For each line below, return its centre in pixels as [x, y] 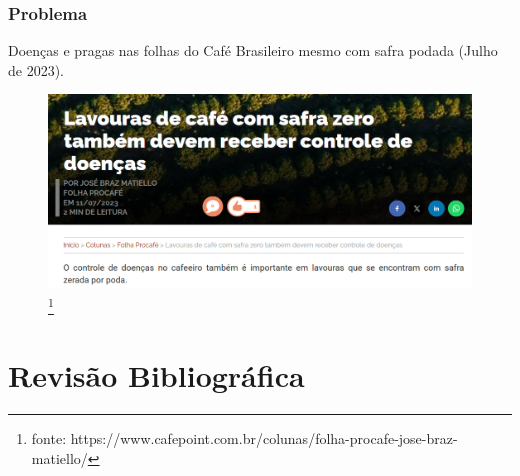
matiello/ [59, 457]
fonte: [49, 438]
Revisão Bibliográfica [156, 375]
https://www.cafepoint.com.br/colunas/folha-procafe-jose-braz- [264, 438]
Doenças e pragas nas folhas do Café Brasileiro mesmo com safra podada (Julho [253, 50]
